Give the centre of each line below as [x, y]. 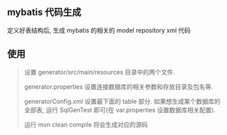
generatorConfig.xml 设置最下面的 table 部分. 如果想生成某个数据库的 [122, 101]
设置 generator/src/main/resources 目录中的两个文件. [99, 72]
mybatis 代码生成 [44, 12]
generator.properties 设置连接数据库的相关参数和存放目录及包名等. [119, 86]
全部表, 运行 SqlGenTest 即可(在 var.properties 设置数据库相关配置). [120, 110]
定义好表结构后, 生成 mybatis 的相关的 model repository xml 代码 [99, 30]
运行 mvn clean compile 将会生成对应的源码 [86, 124]
